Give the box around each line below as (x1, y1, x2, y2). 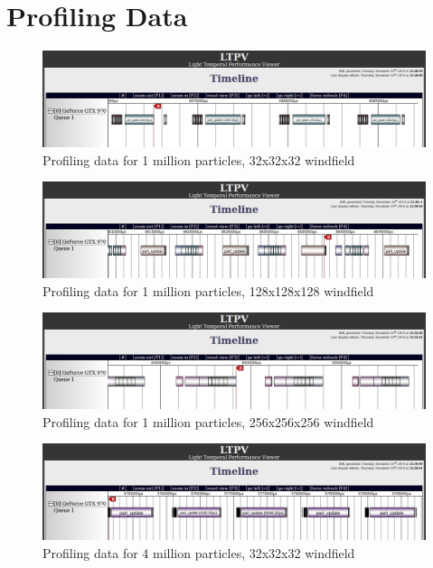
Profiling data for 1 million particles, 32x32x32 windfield (42, 150, 355, 169)
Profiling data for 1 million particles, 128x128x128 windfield (42, 281, 374, 300)
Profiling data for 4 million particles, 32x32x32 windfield (42, 543, 355, 562)
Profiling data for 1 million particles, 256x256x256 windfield (42, 412, 374, 431)
